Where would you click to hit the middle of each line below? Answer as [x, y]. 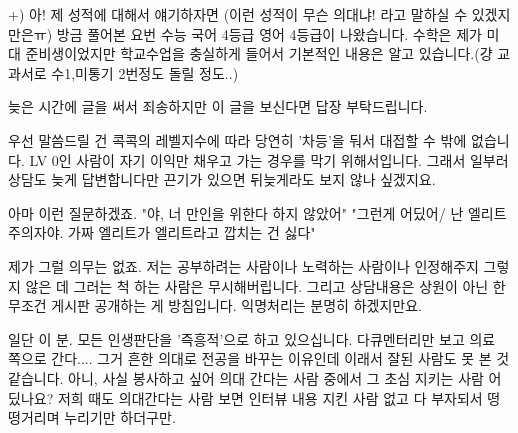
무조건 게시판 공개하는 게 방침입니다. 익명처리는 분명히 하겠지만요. [215, 305]
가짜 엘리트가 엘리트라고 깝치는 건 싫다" [192, 232]
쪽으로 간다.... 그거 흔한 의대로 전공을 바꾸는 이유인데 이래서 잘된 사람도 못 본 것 [259, 358]
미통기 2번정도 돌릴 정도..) [157, 72]
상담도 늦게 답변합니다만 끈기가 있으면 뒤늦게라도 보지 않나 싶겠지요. [222, 179]
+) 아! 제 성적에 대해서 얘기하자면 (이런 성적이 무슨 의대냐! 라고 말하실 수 [238, 14]
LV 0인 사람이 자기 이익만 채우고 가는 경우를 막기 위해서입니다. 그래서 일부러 [269, 159]
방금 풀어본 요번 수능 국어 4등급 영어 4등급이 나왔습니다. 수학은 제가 [269, 33]
